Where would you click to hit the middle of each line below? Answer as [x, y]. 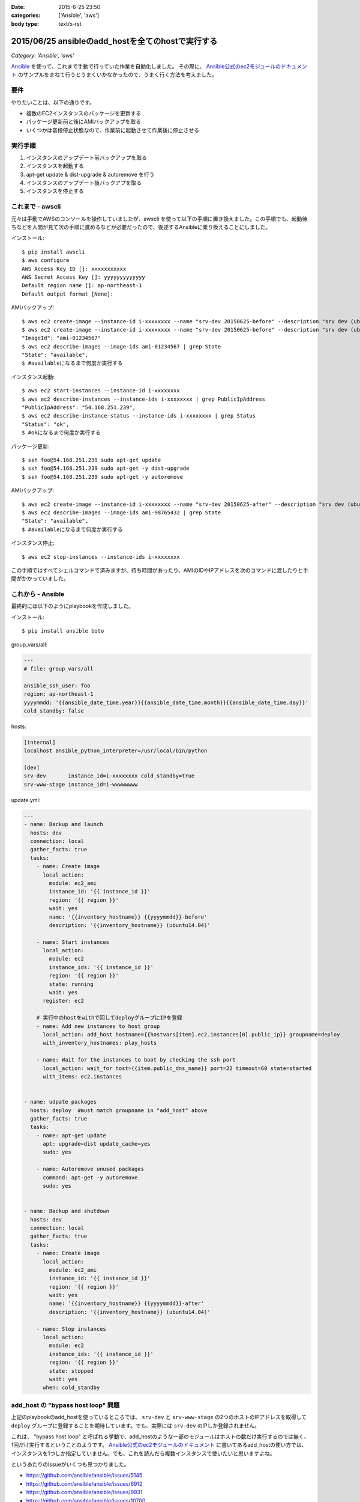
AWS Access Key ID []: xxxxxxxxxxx [74, 269]
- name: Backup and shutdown [67, 1211]
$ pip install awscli [53, 252]
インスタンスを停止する [55, 191]
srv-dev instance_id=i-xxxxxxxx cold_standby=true [109, 776]
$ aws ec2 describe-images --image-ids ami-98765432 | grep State [121, 512]
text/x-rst [70, 23]
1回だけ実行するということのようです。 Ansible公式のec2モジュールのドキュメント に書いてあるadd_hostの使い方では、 [159, 1445]
